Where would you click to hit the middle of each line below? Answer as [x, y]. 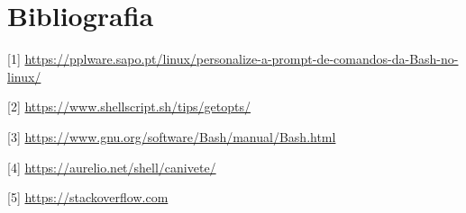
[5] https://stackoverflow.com [88, 197]
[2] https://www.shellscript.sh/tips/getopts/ [129, 106]
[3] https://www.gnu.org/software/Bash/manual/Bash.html [172, 136]
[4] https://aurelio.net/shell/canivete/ [112, 167]
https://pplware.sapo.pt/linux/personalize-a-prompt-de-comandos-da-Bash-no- [242, 59]
